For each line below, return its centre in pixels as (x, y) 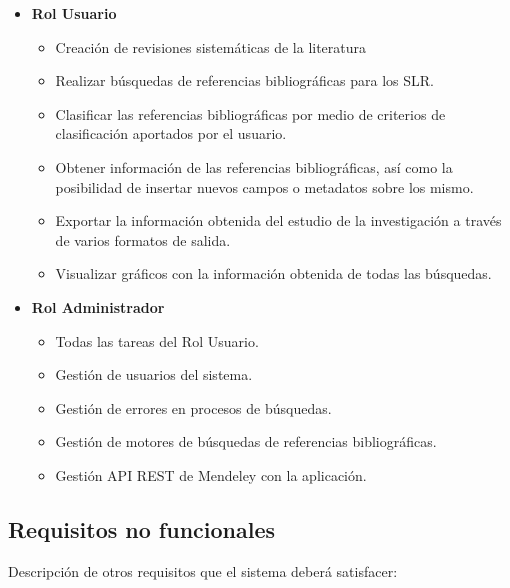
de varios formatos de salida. (143, 239)
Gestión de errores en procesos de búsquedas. (193, 407)
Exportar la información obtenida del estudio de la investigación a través (278, 220)
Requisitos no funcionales (142, 528)
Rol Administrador (98, 306)
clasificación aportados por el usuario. (171, 133)
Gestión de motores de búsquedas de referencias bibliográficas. (246, 441)
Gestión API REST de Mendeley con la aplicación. (211, 474)
